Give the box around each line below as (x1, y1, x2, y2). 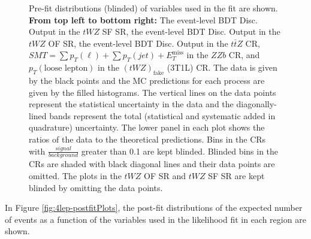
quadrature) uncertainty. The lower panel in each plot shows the (29, 121, 265, 134)
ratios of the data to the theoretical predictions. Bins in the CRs (29, 132, 266, 145)
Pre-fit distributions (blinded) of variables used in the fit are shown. (29, 2, 278, 14)
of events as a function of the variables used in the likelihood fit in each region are (5, 213, 306, 225)
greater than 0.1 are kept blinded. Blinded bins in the (81, 144, 279, 157)
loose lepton (44, 64, 88, 73)
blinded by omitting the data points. (29, 181, 163, 193)
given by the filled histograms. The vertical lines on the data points (29, 86, 276, 98)
